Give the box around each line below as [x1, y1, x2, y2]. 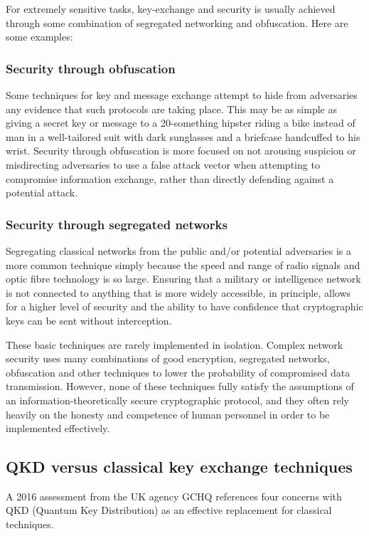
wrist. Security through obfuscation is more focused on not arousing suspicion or [6, 143, 356, 158]
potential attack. [6, 185, 78, 200]
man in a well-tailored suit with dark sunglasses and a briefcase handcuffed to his [6, 129, 360, 144]
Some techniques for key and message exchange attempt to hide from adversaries [6, 88, 358, 102]
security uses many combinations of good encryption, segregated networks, [6, 351, 330, 366]
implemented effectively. [6, 421, 110, 436]
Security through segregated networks [6, 215, 228, 233]
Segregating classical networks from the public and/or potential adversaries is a [6, 243, 352, 258]
